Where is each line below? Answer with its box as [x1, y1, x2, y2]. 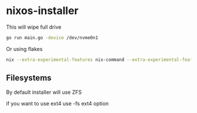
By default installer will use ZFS [6, 88, 82, 95]
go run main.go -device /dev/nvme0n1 [6, 35, 98, 40]
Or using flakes [6, 45, 43, 52]
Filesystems [6, 73, 52, 83]
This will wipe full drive [6, 23, 62, 30]
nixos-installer [6, 4, 79, 18]
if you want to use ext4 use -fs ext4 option [6, 100, 109, 107]
